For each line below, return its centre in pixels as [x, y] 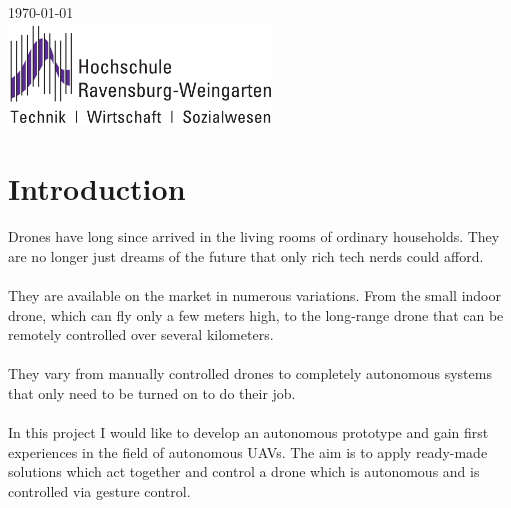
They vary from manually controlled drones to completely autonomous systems [250, 373]
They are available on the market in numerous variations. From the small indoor [254, 294]
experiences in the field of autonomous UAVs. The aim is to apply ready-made [248, 451]
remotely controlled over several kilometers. [141, 334]
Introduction [97, 188]
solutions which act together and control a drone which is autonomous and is [244, 471]
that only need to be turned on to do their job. [152, 392]
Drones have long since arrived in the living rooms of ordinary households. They [254, 236]
